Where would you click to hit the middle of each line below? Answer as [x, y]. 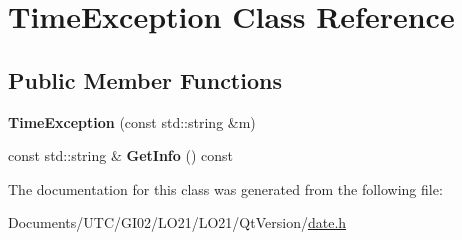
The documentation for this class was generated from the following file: [225, 188]
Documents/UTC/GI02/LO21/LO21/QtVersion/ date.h [177, 222]
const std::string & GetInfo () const [120, 155]
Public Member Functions [145, 79]
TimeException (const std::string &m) [132, 121]
